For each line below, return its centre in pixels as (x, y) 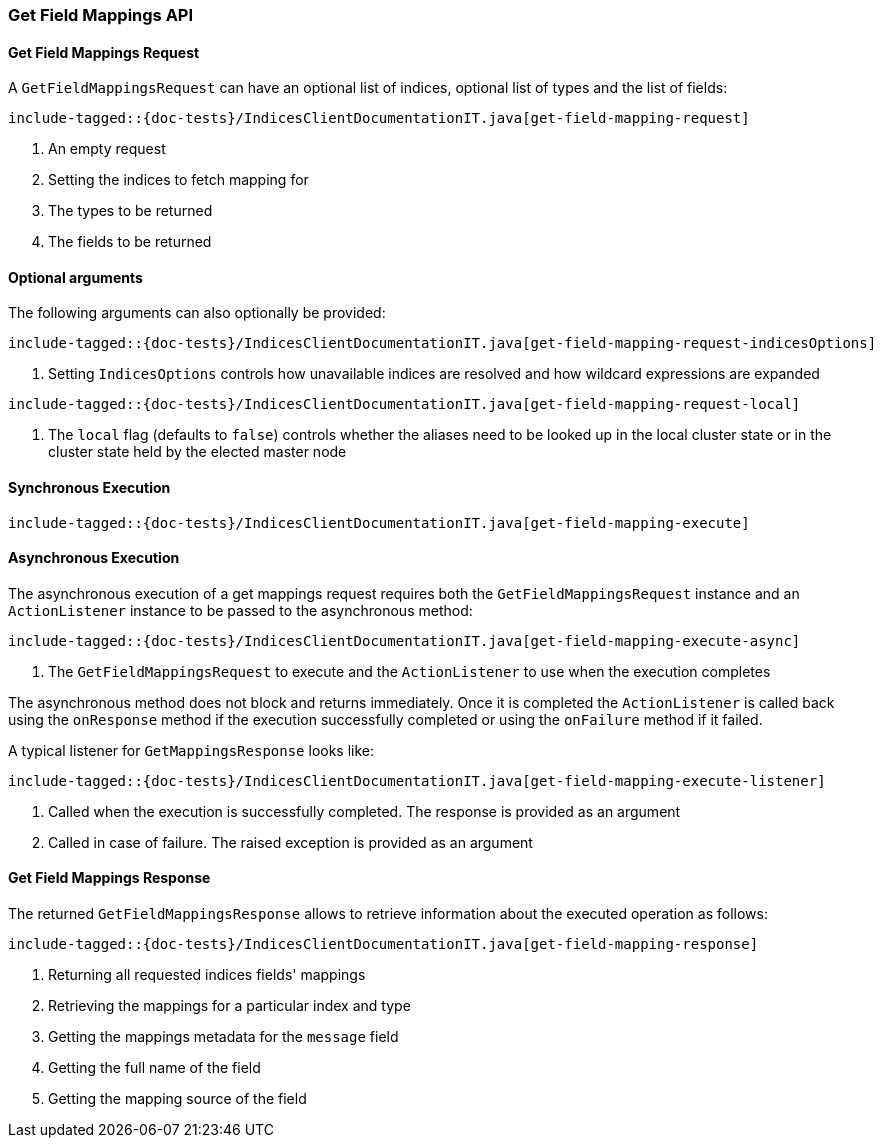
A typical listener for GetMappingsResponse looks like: (191, 750)
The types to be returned (130, 211)
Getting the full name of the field (154, 1068)
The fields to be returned (130, 242)
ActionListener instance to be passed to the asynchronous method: (240, 610)
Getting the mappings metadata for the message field (223, 1037)
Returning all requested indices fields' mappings (207, 975)
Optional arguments (75, 277)
